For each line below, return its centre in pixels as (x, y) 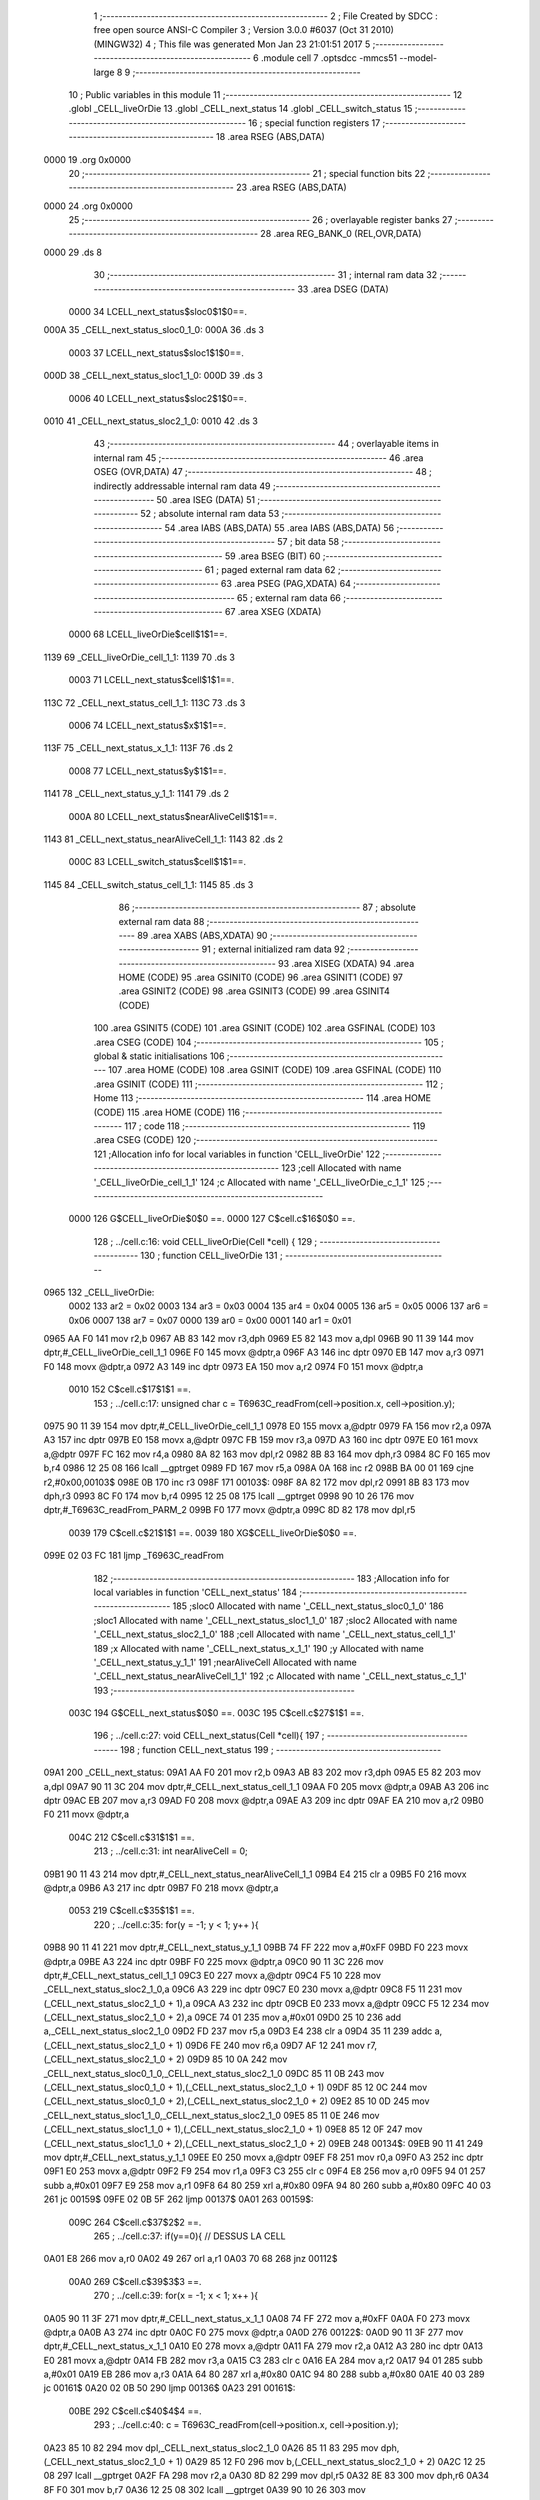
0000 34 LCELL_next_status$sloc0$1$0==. (157, 312)
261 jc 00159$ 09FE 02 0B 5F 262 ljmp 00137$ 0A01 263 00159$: (178, 2199)
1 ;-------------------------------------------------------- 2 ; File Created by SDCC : (266, 16)
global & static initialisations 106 (159, 1056)
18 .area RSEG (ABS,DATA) (270, 137)
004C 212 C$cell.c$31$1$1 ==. (131, 1837)
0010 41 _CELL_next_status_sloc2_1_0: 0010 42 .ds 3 (151, 421)
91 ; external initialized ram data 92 (273, 949)
